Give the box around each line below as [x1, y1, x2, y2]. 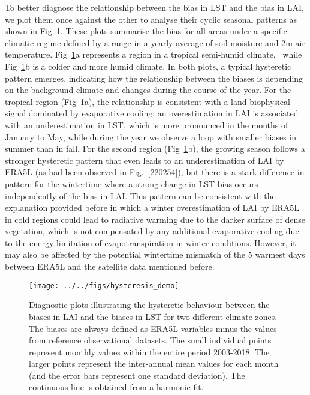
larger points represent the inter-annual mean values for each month [29, 357, 279, 370]
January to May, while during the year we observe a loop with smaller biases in [5, 130, 297, 143]
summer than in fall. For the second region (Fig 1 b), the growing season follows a [5, 142, 305, 155]
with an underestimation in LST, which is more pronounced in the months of [5, 118, 288, 131]
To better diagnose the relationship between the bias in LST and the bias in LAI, [5, 1, 304, 13]
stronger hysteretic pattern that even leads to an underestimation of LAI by [5, 154, 284, 166]
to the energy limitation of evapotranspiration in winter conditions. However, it [5, 236, 296, 249]
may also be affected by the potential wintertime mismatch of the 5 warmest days [5, 248, 305, 261]
